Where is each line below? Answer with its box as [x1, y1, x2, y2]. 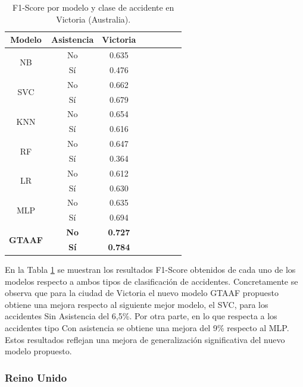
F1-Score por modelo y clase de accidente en [13, 1, 174, 13]
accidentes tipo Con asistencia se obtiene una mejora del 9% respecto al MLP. [5, 322, 289, 334]
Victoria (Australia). [56, 12, 131, 25]
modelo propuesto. [5, 345, 72, 357]
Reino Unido [5, 370, 67, 385]
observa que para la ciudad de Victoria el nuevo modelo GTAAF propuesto [5, 287, 279, 299]
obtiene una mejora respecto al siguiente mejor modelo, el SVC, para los [5, 298, 268, 310]
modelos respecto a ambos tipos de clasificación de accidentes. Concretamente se [5, 275, 298, 287]
